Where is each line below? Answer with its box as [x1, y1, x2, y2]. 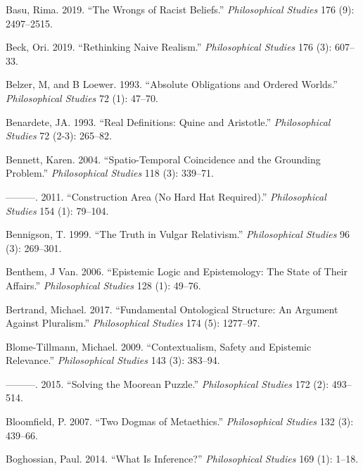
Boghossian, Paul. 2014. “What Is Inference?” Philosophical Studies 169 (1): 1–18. [6, 451, 359, 466]
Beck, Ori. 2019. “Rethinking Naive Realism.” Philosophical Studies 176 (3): [6, 39, 332, 54]
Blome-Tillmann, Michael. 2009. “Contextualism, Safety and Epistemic [6, 339, 312, 353]
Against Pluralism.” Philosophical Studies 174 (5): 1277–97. [6, 315, 260, 330]
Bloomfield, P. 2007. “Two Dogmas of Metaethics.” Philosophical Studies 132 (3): [6, 414, 354, 429]
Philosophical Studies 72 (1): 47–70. [6, 90, 158, 105]
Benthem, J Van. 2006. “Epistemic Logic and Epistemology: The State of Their [6, 264, 348, 279]
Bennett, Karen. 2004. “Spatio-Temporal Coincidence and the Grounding [6, 151, 321, 166]
